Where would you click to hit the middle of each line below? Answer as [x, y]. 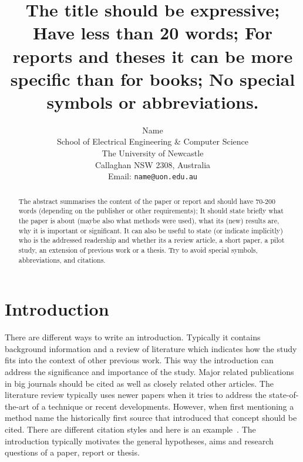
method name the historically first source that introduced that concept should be [151, 418]
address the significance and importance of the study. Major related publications [149, 372]
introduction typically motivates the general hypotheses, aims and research [139, 441]
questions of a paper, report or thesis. [72, 452]
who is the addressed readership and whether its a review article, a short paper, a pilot [151, 240]
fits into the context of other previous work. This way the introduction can [139, 360]
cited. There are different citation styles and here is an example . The [130, 429]
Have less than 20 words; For [153, 33]
